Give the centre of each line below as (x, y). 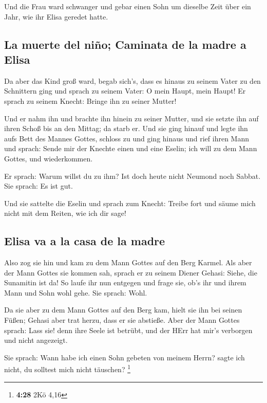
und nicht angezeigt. (36, 340)
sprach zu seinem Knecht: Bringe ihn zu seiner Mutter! (90, 100)
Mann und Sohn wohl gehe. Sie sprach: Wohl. (76, 292)
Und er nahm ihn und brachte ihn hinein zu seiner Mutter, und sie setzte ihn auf (131, 118)
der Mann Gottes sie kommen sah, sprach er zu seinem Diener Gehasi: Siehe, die (131, 272)
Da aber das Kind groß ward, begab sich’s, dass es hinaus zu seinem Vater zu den (132, 80)
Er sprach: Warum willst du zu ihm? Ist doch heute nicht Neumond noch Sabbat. (132, 176)
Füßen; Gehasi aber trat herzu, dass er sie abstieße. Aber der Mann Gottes (122, 320)
